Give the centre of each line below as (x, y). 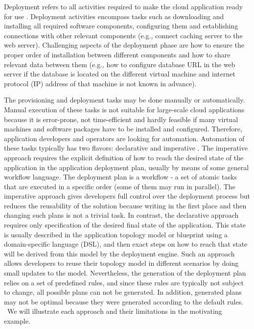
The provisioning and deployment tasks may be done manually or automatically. (125, 100)
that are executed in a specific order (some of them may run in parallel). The (120, 186)
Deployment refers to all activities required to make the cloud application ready (124, 6)
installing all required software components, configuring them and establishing (121, 26)
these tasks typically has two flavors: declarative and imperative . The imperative (126, 148)
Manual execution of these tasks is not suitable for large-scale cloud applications (124, 109)
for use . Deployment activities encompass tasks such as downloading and (114, 16)
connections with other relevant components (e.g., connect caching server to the (123, 35)
